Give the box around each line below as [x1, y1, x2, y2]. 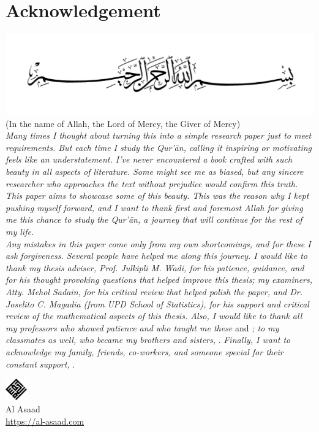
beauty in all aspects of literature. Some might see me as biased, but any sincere [6, 165, 304, 177]
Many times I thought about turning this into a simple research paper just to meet [6, 129, 312, 142]
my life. [6, 225, 34, 237]
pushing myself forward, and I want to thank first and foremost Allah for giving [6, 201, 303, 214]
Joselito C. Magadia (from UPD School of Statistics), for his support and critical [6, 297, 309, 310]
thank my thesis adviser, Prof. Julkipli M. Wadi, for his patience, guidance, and [6, 261, 304, 274]
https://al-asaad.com [6, 414, 84, 427]
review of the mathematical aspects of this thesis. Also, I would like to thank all [6, 309, 302, 322]
